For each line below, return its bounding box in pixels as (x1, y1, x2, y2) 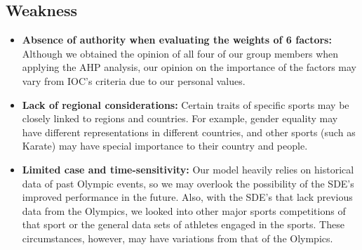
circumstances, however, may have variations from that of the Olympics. (22, 230, 333, 245)
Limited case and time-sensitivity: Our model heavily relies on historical (22, 162, 354, 176)
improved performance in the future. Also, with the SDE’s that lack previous (22, 190, 353, 204)
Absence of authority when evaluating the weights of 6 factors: (22, 32, 332, 47)
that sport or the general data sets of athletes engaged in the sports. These (22, 217, 344, 232)
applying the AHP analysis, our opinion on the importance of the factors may (22, 60, 356, 74)
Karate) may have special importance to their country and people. (22, 138, 308, 153)
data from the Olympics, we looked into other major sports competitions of (22, 203, 346, 218)
